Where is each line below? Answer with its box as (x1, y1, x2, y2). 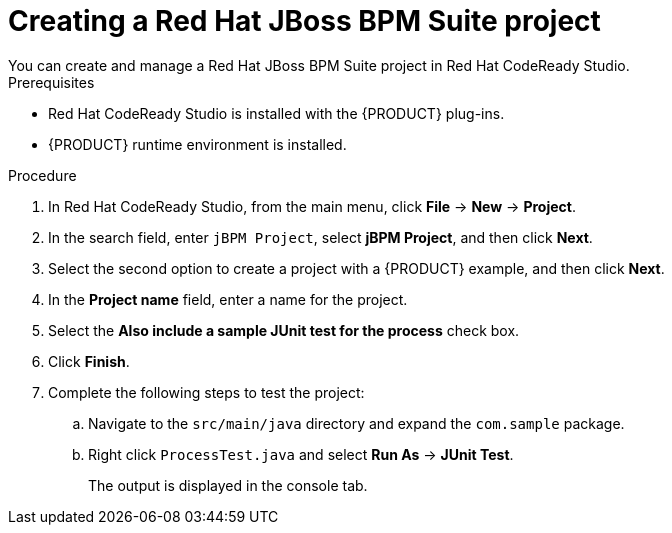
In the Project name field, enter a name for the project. (48, 290, 408, 308)
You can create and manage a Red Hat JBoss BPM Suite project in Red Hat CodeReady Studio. (8, 56, 630, 74)
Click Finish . (48, 352, 130, 370)
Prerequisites (8, 73, 95, 91)
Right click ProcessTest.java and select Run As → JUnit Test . (88, 445, 514, 463)
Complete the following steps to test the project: (48, 383, 365, 401)
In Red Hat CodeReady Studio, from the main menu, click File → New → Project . (48, 197, 576, 215)
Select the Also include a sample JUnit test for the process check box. (48, 321, 520, 339)
